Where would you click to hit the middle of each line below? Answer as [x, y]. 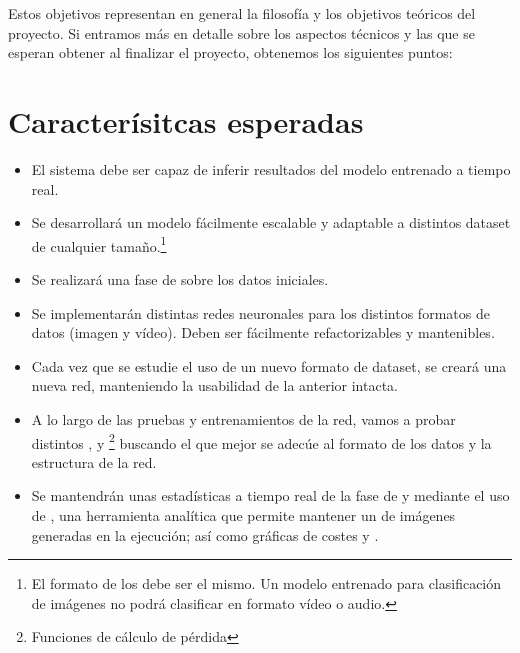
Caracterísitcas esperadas [186, 120]
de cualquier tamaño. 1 [99, 244]
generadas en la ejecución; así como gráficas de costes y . [205, 534]
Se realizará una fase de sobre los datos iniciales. [180, 278]
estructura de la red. [94, 461]
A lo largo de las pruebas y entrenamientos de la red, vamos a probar [243, 418]
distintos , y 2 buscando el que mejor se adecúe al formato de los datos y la [261, 441]
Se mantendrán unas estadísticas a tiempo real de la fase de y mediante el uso [270, 495]
